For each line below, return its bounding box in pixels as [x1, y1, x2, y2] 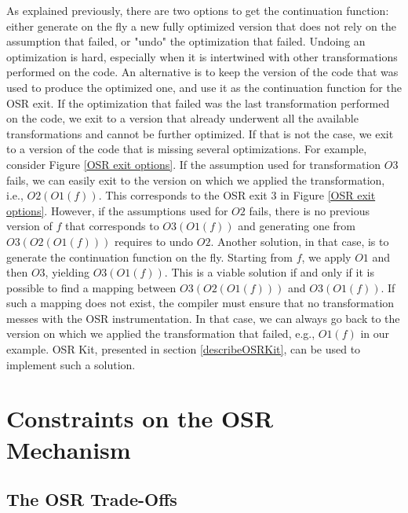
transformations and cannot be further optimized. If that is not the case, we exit [6, 125, 394, 141]
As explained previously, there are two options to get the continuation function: [6, 2, 389, 18]
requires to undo [115, 233, 194, 249]
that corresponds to [65, 218, 159, 234]
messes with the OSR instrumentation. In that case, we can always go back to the [6, 310, 400, 326]
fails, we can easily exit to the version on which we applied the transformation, [6, 171, 385, 188]
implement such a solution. [6, 356, 136, 372]
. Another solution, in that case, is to [210, 233, 389, 249]
